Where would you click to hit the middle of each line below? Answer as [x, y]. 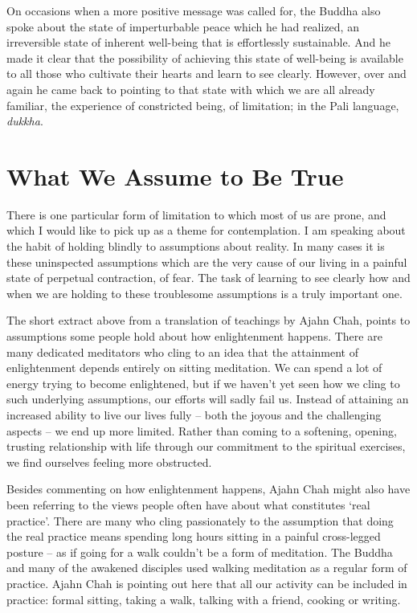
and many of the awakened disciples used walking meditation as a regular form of [207, 568]
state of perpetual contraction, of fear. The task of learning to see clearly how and [208, 278]
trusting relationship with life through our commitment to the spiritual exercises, [206, 446]
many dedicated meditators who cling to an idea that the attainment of [183, 351]
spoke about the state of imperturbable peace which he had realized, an [183, 26]
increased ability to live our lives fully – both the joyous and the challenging [194, 415]
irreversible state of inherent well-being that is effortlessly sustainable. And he [198, 42]
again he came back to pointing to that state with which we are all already [191, 89]
